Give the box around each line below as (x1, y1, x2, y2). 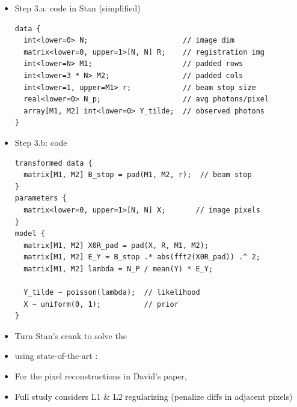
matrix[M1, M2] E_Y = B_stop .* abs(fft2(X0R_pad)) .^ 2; (23, 253, 260, 262)
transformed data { (14, 158, 93, 167)
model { (14, 229, 45, 238)
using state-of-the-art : (14, 349, 98, 362)
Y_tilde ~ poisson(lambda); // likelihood (23, 288, 200, 297)
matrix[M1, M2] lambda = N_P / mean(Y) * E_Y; (23, 264, 213, 273)
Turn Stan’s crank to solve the (14, 329, 127, 342)
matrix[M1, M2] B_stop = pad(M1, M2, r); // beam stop (23, 170, 252, 179)
